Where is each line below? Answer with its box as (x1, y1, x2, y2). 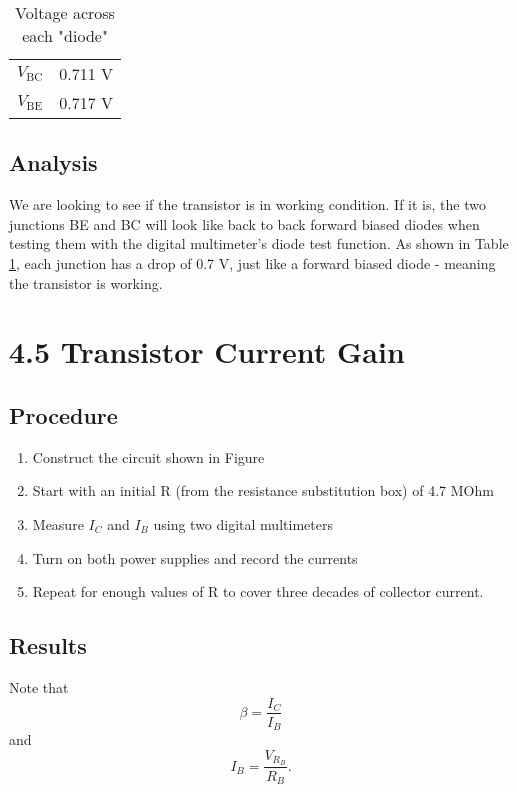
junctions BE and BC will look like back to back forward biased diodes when (9, 213, 480, 234)
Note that (9, 676, 69, 697)
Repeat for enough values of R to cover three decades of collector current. (32, 581, 484, 602)
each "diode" (22, 24, 108, 47)
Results (9, 630, 87, 661)
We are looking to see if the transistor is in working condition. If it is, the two (9, 194, 486, 215)
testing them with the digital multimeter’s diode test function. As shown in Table (9, 233, 509, 254)
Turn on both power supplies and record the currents (32, 547, 358, 568)
